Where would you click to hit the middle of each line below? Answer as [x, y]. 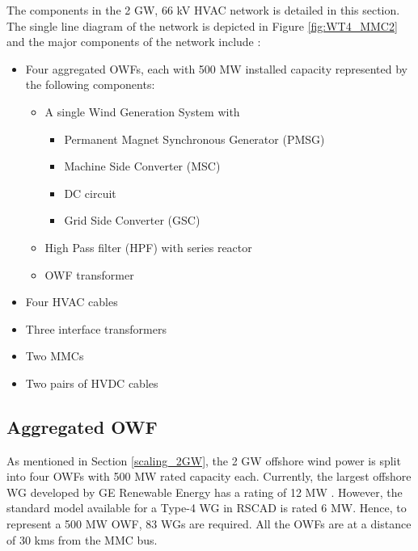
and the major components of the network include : [134, 42]
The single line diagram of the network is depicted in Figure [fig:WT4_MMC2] [202, 25]
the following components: [90, 84]
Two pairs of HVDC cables [92, 383]
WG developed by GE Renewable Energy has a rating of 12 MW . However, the [205, 492]
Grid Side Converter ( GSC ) [132, 220]
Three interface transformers [96, 328]
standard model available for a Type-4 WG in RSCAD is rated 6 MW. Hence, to [207, 508]
